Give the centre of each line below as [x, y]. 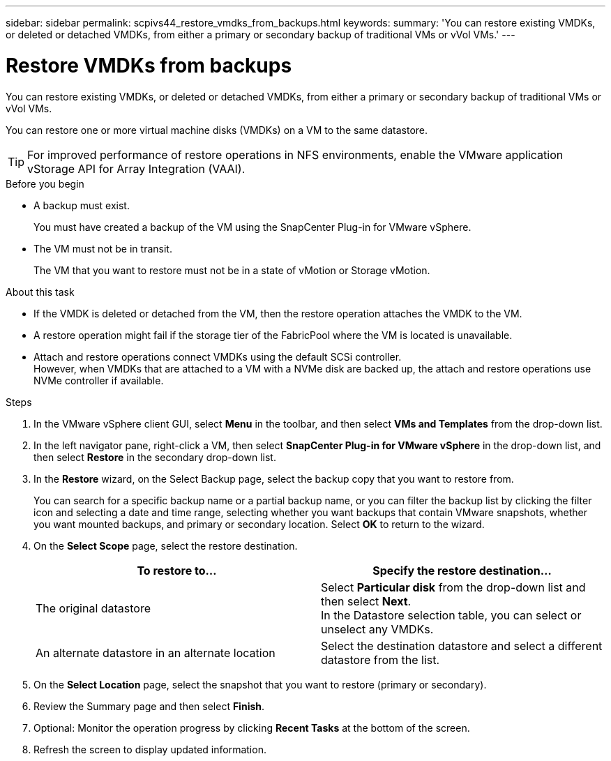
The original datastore [93, 608]
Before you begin [45, 183]
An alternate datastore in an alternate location [156, 653]
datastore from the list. [380, 660]
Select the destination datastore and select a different [462, 646]
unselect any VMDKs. [377, 629]
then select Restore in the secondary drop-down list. [155, 457]
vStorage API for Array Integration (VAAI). [136, 168]
